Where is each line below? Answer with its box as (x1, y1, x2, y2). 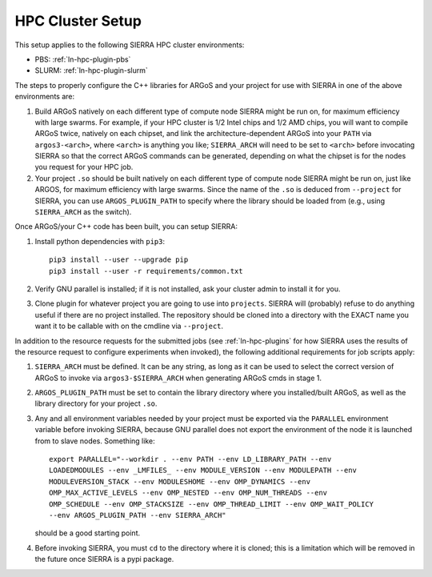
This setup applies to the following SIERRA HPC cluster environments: (14, 40, 245, 50)
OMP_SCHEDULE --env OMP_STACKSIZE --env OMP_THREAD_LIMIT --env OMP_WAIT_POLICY (49, 499, 374, 508)
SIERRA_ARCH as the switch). (34, 207, 132, 217)
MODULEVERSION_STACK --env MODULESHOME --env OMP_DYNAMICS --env (49, 477, 311, 486)
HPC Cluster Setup (14, 12, 142, 30)
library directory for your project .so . (34, 399, 158, 408)
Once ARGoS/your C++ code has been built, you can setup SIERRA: (14, 222, 238, 231)
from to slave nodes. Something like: (34, 436, 155, 446)
